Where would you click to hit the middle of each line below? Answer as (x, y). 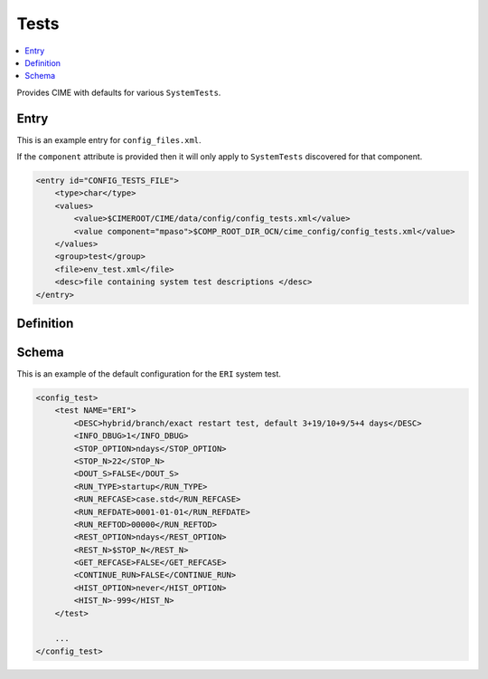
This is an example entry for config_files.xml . (109, 139)
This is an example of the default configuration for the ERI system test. (149, 374)
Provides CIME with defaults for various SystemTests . (119, 92)
